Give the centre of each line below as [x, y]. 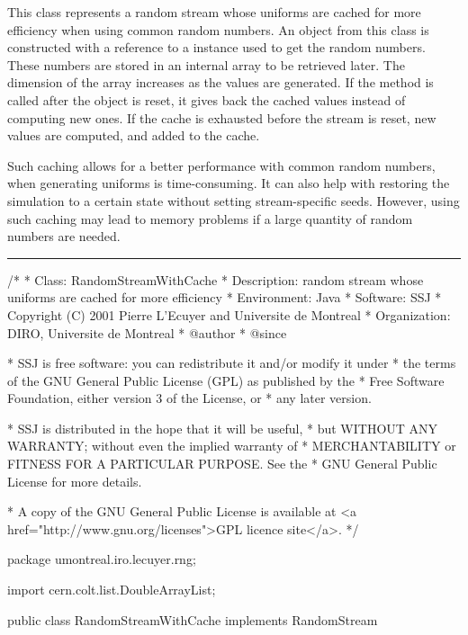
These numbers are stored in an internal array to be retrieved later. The [206, 64]
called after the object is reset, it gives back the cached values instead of [207, 99]
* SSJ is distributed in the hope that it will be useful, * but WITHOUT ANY [223, 428]
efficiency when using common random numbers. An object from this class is [218, 29]
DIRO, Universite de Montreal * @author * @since [147, 332]
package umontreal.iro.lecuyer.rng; [102, 559]
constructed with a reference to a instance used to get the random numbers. [216, 47]
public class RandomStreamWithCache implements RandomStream [193, 619]
